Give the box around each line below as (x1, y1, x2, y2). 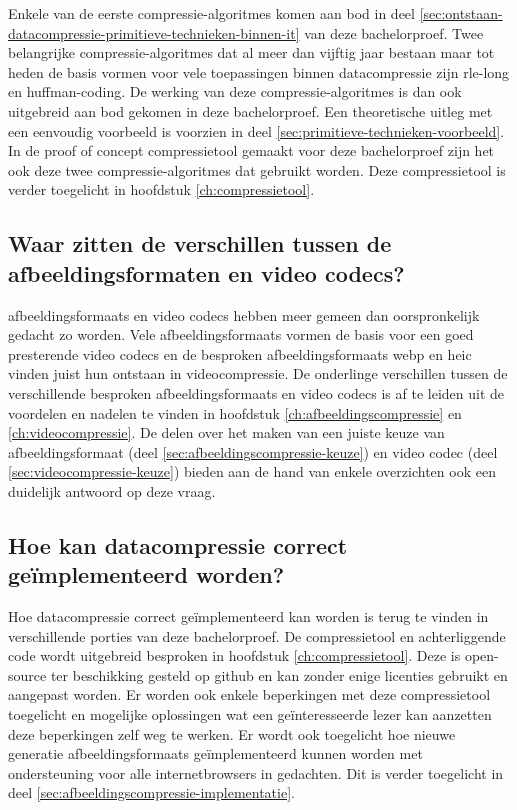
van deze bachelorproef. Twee (304, 22, 484, 43)
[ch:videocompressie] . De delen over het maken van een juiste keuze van (8, 422, 445, 443)
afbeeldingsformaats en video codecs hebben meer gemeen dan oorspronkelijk (8, 304, 480, 325)
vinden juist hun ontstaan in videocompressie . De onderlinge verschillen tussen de (8, 363, 508, 384)
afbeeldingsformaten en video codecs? (8, 257, 405, 288)
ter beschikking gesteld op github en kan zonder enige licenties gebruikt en (50, 664, 508, 685)
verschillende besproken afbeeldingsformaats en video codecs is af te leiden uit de (8, 382, 505, 403)
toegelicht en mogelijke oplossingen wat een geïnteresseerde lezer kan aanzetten (8, 704, 492, 725)
